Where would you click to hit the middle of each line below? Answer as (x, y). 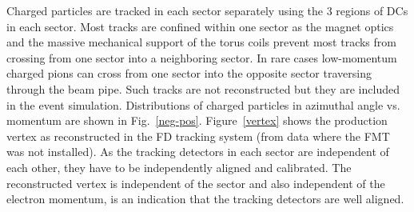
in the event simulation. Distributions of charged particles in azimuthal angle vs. (203, 104)
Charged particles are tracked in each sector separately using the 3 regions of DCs (207, 10)
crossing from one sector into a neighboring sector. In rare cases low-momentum (202, 57)
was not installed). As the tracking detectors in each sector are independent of (198, 152)
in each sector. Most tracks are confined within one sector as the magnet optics (200, 26)
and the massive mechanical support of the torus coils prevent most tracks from (201, 42)
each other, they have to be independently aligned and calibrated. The (179, 167)
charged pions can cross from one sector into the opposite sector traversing (189, 73)
